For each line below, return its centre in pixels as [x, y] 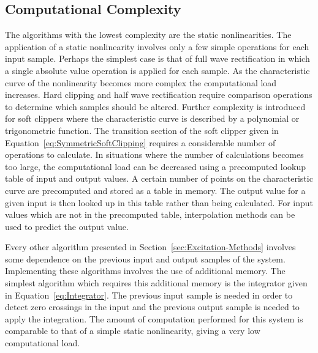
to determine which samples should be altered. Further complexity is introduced [155, 106]
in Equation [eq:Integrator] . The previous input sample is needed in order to [149, 295]
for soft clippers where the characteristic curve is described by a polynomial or [152, 118]
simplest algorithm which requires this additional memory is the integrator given [156, 283]
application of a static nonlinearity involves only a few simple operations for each [157, 46]
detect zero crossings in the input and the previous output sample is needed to [152, 307]
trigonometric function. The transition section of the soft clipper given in [142, 130]
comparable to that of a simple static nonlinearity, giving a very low [133, 331]
